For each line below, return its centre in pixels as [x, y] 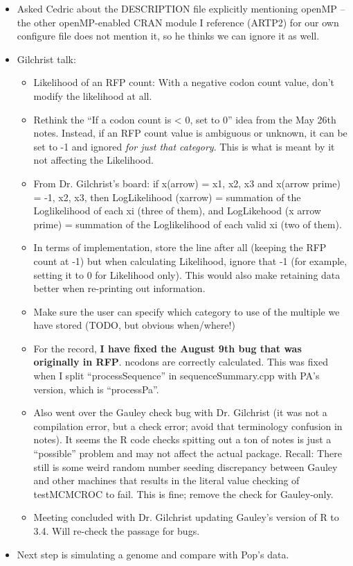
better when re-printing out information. [119, 288]
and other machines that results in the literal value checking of [166, 480]
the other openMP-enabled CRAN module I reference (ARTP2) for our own [178, 22]
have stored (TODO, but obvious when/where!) [134, 325]
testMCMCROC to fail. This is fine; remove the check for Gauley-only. [183, 494]
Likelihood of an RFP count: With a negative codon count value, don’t [184, 82]
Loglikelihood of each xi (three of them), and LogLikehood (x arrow [177, 211]
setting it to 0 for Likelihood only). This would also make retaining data [187, 274]
